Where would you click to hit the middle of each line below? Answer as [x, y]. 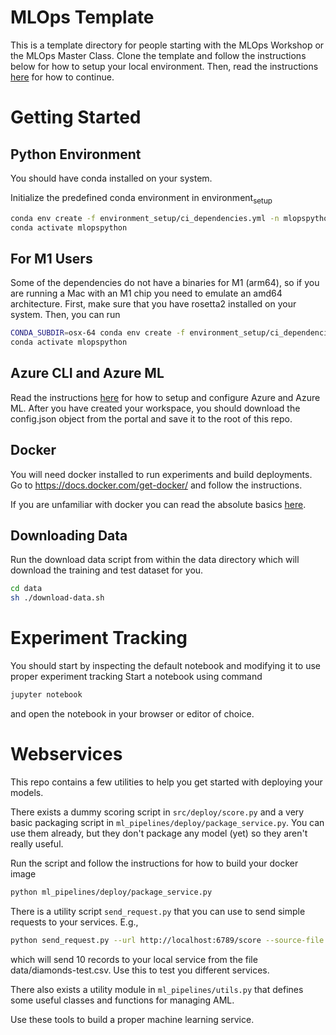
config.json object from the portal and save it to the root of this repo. [151, 418]
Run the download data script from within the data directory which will [155, 560]
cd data [26, 589]
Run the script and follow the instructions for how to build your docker [154, 863]
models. [27, 792]
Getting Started [76, 117]
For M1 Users [51, 258]
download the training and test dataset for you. [107, 570]
